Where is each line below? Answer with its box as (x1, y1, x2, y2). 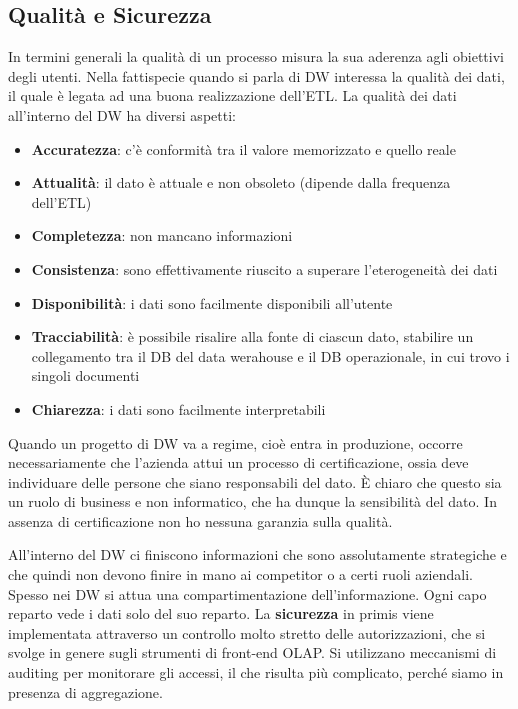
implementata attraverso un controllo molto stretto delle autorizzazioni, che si (8, 622, 486, 643)
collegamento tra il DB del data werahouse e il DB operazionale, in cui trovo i (31, 345, 510, 366)
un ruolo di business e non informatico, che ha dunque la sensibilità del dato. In (8, 491, 497, 512)
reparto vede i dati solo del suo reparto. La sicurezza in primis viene (8, 603, 434, 624)
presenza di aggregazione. (8, 681, 163, 702)
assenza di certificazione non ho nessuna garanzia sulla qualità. (8, 510, 393, 531)
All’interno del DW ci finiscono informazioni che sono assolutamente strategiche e (8, 544, 507, 565)
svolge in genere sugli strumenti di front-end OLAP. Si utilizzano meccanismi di (8, 642, 497, 663)
